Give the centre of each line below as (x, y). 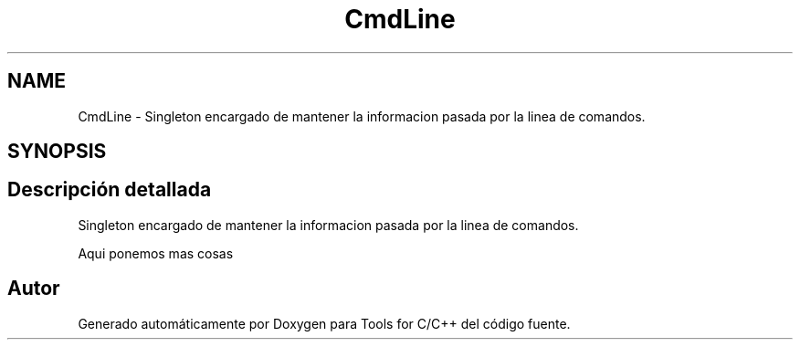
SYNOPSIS (57, 152)
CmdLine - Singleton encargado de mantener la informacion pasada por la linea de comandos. (362, 116)
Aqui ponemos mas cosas (156, 253)
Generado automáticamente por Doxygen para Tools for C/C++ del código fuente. (324, 323)
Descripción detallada (110, 190)
